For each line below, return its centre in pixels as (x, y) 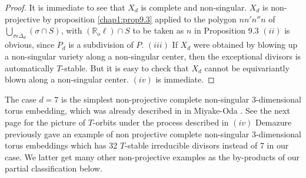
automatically (29, 67)
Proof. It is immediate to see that (65, 7)
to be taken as (158, 30)
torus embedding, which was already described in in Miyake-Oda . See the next (147, 111)
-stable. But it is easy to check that (125, 67)
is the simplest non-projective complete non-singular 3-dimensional (181, 99)
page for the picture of (45, 122)
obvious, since (30, 44)
